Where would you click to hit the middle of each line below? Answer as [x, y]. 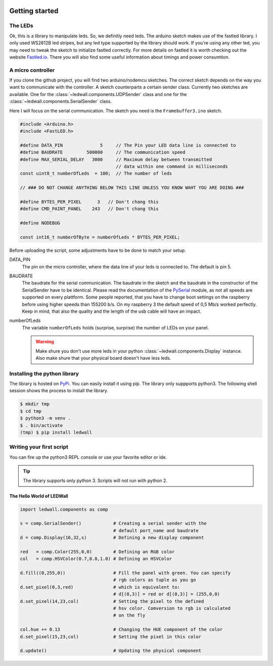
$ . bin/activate [41, 425]
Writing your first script [39, 447]
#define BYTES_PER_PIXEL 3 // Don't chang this [89, 202]
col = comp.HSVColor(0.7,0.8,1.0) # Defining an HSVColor [96, 559]
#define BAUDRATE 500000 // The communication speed [103, 152]
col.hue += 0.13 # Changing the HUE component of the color [121, 630]
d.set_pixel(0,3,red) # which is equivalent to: [100, 587]
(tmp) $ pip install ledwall [56, 433]
